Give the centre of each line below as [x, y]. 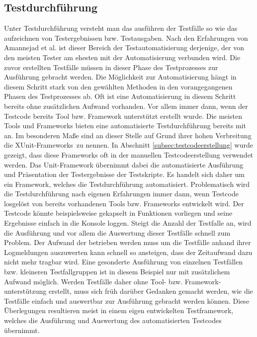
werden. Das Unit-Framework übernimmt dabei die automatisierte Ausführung [124, 164]
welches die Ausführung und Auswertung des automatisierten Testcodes [113, 320]
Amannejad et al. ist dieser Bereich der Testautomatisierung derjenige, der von [124, 47]
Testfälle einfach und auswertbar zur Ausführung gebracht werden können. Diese [127, 300]
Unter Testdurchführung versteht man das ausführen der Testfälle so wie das [121, 28]
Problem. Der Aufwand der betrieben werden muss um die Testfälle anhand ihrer [128, 242]
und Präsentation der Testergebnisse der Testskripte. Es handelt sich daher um [124, 174]
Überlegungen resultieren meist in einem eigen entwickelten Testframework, [119, 310]
